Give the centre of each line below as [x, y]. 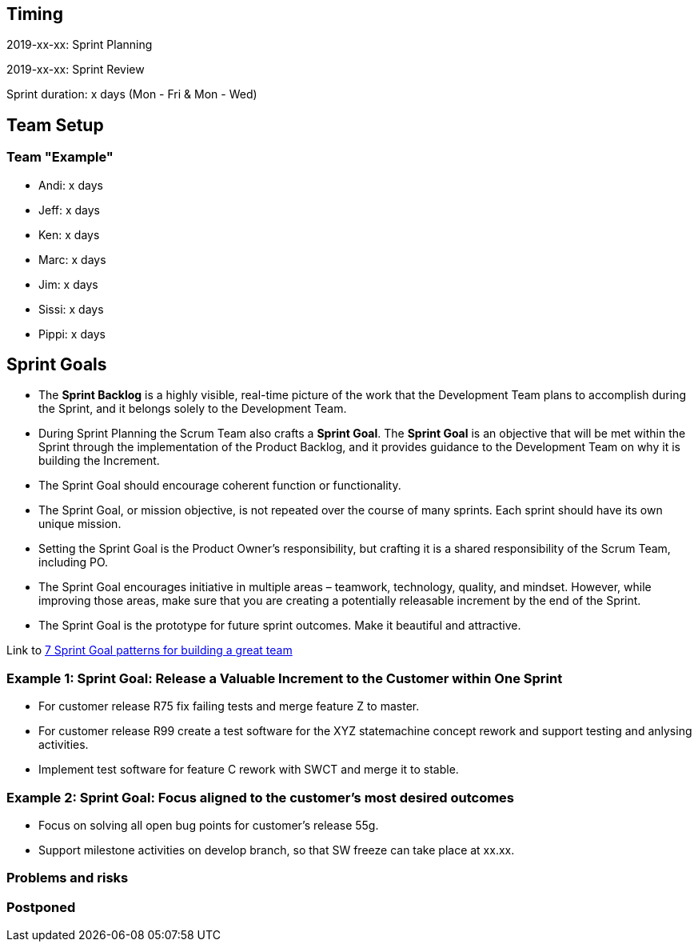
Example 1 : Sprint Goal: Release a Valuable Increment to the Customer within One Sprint [285, 678]
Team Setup [55, 125]
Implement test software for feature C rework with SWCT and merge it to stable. [249, 770]
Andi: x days [71, 185]
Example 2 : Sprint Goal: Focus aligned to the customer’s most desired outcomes [261, 797]
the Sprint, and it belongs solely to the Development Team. [193, 409]
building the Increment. [99, 461]
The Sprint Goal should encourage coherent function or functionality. [220, 486]
